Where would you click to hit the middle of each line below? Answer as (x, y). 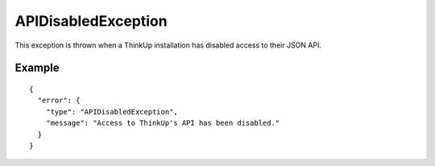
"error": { (59, 100)
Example (37, 68)
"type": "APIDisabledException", (112, 112)
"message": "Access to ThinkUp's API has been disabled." (163, 123)
